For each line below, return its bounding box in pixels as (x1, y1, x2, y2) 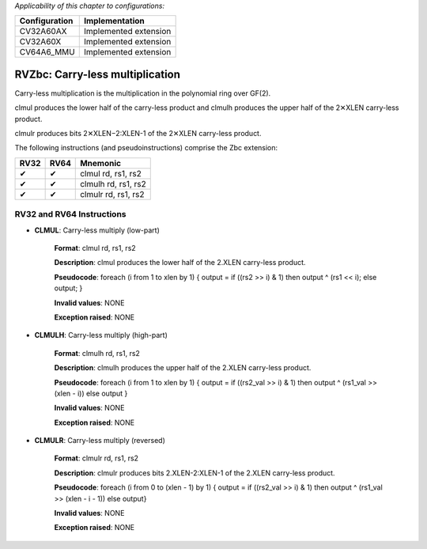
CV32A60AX (19, 26, 67, 37)
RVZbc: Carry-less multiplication (14, 67, 181, 81)
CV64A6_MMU (19, 47, 75, 58)
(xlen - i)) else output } (54, 388, 128, 398)
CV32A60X (19, 36, 62, 47)
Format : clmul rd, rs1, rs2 (54, 244, 136, 252)
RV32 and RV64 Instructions (14, 209, 127, 220)
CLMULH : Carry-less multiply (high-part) (34, 331, 168, 340)
